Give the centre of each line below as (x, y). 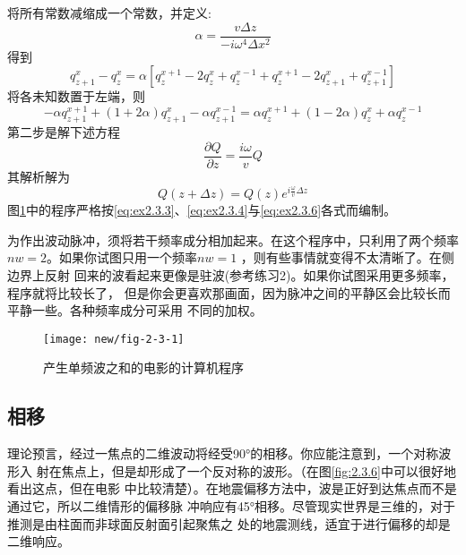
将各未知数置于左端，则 (76, 96)
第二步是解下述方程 (64, 132)
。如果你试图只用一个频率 (122, 257)
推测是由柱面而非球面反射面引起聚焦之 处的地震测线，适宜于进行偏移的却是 (229, 523)
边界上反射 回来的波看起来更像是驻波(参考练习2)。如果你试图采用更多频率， (231, 275)
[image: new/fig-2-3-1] (114, 339)
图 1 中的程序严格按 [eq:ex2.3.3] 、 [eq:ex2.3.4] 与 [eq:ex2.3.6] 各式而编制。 (202, 210)
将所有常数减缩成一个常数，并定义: (109, 13)
